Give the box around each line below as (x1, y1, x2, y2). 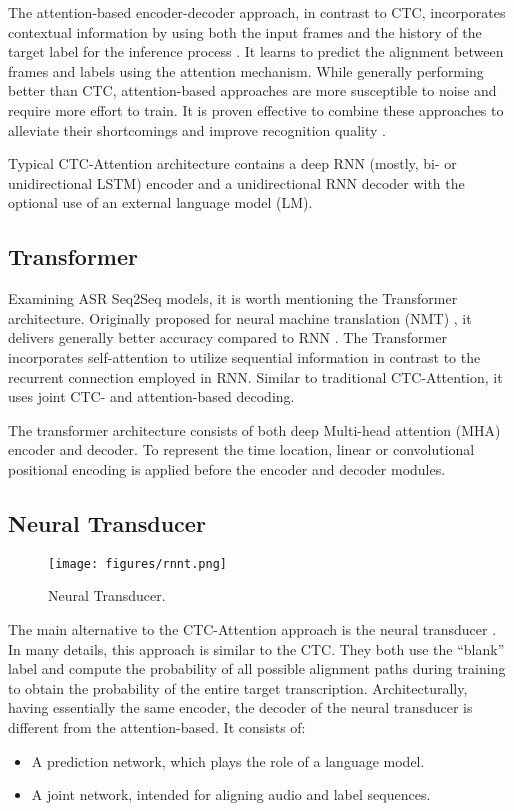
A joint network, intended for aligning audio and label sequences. (31, 784, 431, 805)
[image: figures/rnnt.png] (48, 556, 227, 571)
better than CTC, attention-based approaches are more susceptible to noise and (8, 80, 497, 101)
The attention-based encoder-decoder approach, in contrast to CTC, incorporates (8, 2, 506, 22)
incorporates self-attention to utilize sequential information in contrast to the (8, 346, 481, 367)
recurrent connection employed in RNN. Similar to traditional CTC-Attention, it (8, 366, 503, 387)
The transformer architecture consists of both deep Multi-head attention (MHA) (8, 419, 501, 440)
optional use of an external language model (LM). (8, 192, 313, 213)
